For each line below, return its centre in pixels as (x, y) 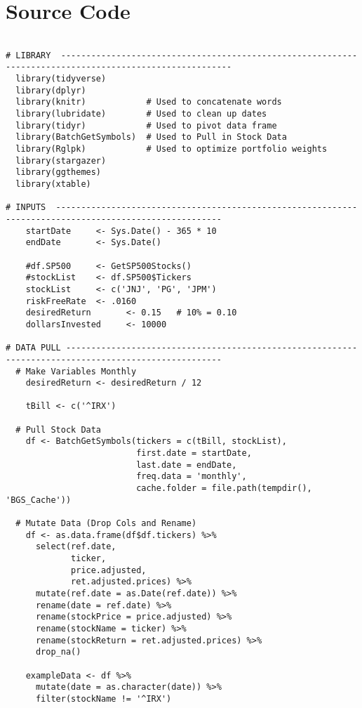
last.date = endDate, (187, 465)
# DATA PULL (33, 348)
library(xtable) (53, 184)
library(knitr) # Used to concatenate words (149, 102)
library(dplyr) (51, 90)
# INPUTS (26, 208)
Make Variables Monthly (81, 371)
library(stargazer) (61, 160)
